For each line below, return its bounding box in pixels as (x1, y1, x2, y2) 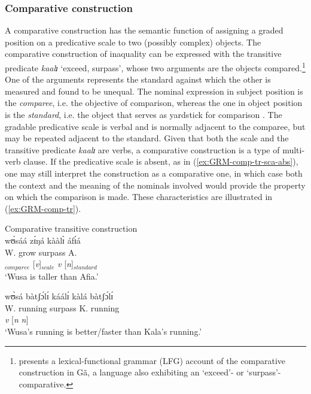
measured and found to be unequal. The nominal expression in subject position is (5, 84, 303, 97)
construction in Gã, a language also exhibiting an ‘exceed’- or (19, 366, 244, 378)
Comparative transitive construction (5, 222, 138, 235)
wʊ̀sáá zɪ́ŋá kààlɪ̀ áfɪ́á (5, 234, 81, 246)
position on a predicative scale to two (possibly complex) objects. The (5, 35, 261, 48)
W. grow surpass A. (5, 246, 77, 258)
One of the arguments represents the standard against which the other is (5, 73, 271, 86)
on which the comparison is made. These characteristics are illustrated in (5, 190, 273, 203)
